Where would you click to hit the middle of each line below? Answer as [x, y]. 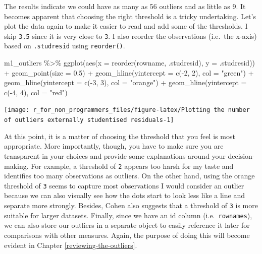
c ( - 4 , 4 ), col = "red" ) [36, 92]
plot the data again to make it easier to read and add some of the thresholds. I [126, 26]
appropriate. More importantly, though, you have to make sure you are [114, 146]
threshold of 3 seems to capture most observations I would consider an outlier [124, 185]
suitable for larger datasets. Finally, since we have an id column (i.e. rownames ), [128, 215]
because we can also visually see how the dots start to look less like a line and [124, 195]
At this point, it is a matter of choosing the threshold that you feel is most [120, 136]
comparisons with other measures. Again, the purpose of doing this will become [127, 235]
